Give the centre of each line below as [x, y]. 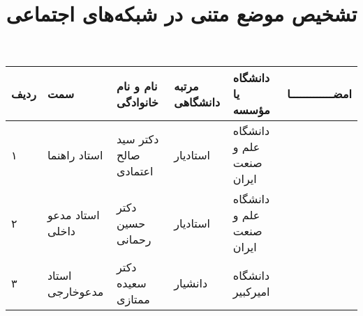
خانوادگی [137, 102]
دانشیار [191, 283]
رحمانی [134, 239]
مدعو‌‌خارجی [75, 291]
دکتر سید [138, 139]
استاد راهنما [75, 155]
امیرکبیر [251, 291]
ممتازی [133, 299]
